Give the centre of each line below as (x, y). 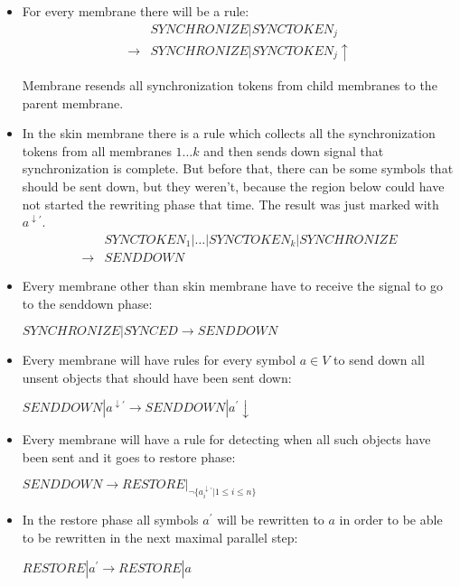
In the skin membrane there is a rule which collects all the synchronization (229, 133)
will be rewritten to (271, 520)
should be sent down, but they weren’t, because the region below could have (233, 186)
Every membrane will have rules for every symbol (159, 360)
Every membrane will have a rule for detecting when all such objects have (226, 439)
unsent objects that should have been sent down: (157, 377)
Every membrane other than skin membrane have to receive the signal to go (233, 285)
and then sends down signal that (294, 150)
